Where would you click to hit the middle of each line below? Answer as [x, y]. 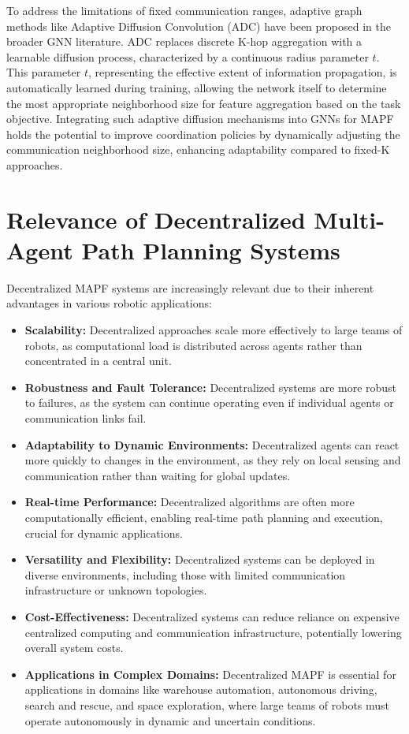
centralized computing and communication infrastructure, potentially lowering [213, 632]
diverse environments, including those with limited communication [185, 574]
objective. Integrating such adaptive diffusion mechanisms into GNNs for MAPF [200, 119]
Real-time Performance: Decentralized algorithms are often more [190, 502]
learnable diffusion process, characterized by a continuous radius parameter [188, 56]
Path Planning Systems [211, 250]
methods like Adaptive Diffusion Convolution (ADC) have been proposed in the [199, 26]
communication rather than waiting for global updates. [158, 475]
